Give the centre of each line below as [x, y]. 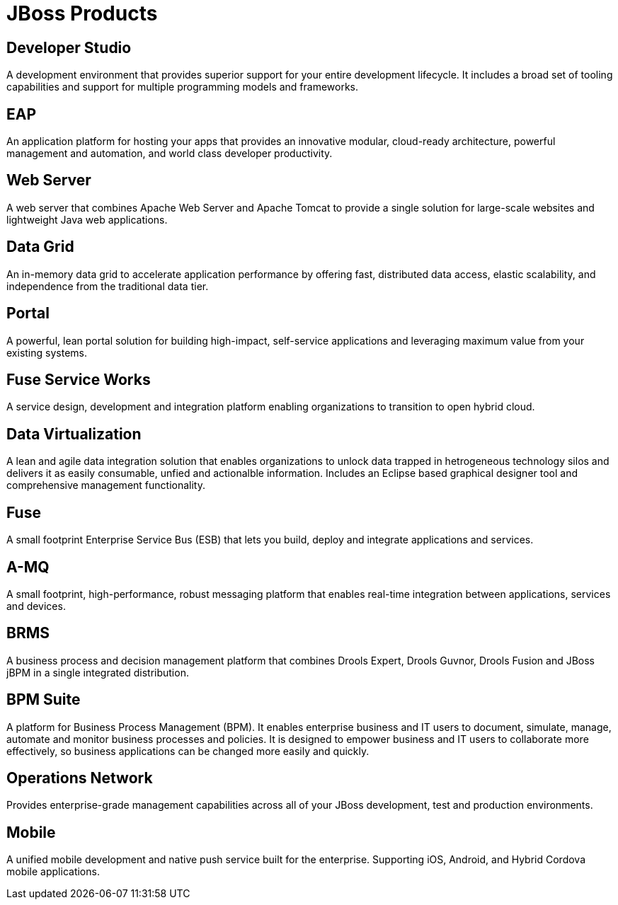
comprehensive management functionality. [106, 485]
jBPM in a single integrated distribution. [98, 672]
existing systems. [47, 352]
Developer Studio [69, 47]
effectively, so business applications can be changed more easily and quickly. [188, 751]
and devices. [36, 606]
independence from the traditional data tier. [108, 286]
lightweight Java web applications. [87, 219]
